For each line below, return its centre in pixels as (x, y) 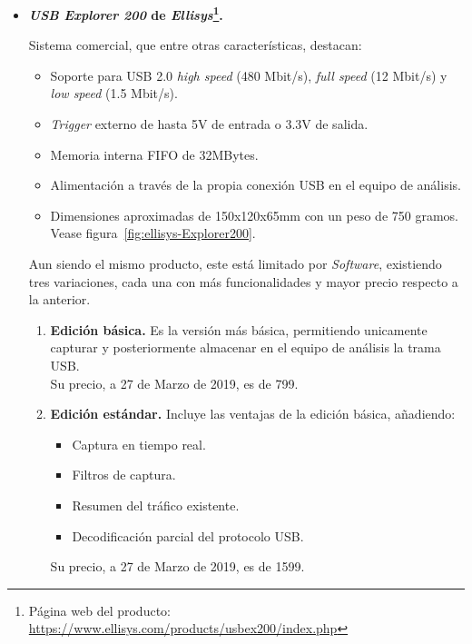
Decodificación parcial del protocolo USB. (188, 535)
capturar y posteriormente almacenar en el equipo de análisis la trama (246, 347)
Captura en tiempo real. (139, 444)
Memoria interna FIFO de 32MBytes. (154, 154)
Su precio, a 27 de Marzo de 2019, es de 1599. (177, 566)
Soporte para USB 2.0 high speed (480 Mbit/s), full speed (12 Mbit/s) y (249, 75)
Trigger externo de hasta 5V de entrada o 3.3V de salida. (209, 124)
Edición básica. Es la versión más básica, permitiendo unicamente (239, 329)
